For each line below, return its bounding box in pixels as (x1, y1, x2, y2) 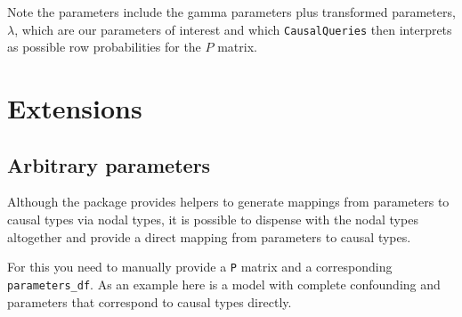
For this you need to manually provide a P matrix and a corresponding (7, 257, 393, 276)
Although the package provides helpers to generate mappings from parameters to (7, 192, 450, 211)
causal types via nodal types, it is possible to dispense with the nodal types (7, 210, 418, 229)
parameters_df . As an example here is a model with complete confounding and (7, 274, 441, 293)
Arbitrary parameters (7, 150, 211, 178)
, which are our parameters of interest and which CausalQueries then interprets (14, 20, 452, 38)
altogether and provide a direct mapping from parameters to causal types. (7, 227, 411, 246)
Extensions (7, 90, 142, 126)
